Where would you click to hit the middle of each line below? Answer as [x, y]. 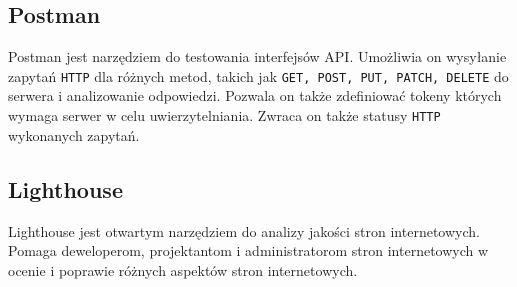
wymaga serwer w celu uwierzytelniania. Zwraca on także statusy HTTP [224, 115]
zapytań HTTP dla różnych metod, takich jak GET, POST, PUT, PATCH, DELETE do [258, 75]
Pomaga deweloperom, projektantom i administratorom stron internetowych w [248, 250]
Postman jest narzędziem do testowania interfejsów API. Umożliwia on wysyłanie [257, 56]
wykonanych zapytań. [74, 134]
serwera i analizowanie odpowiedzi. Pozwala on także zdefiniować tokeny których [255, 95]
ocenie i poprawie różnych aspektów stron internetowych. [183, 269]
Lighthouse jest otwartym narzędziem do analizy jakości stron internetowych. [244, 230]
